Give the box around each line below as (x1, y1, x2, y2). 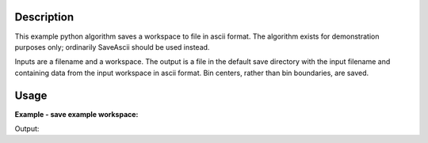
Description (14, 10, 75, 24)
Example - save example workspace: (14, 109, 139, 119)
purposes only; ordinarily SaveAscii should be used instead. (14, 42, 210, 51)
